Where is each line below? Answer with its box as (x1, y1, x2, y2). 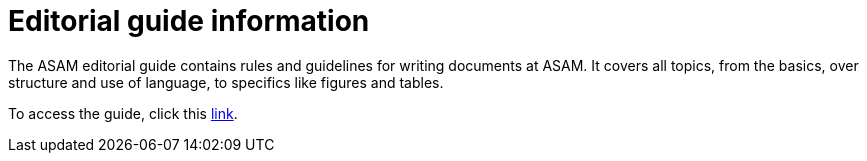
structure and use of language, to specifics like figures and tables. (8, 73, 444, 91)
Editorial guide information (8, 4, 370, 38)
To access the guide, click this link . (8, 104, 238, 122)
